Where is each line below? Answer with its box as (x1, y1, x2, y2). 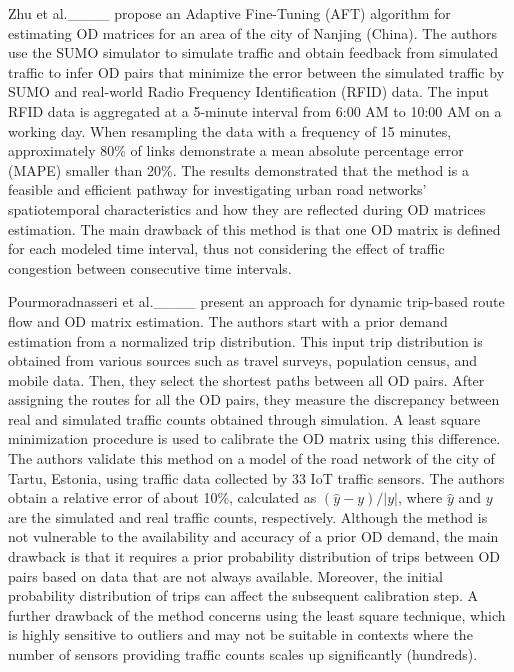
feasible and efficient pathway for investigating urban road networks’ (8, 179, 427, 200)
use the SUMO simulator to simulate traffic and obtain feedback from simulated (8, 42, 499, 63)
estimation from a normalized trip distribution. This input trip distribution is (8, 330, 483, 351)
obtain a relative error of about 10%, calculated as (8, 487, 317, 508)
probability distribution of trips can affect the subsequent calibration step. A (8, 585, 478, 606)
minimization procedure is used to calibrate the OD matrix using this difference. (8, 428, 501, 449)
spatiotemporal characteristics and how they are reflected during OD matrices (8, 198, 486, 219)
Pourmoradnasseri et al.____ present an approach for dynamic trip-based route (8, 291, 505, 312)
